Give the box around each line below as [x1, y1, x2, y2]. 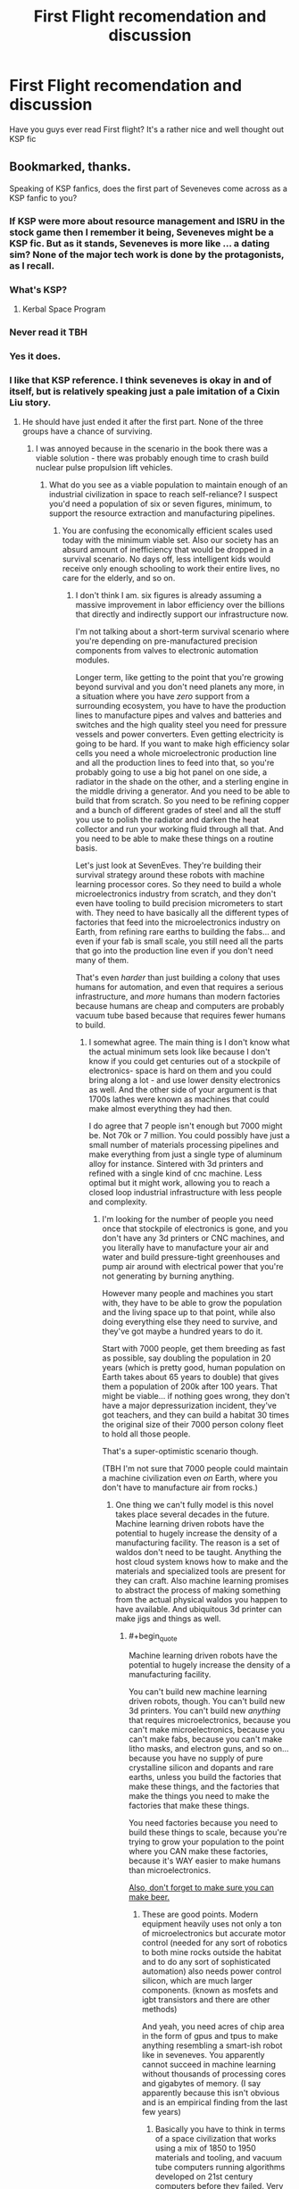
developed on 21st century [154, 2171, 253, 2182]
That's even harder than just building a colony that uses [75, 972, 281, 983]
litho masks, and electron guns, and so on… [129, 1743, 289, 1753]
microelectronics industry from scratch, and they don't [75, 888, 277, 899]
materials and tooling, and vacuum [154, 2152, 283, 2162]
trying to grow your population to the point [129, 1836, 285, 1847]
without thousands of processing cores [141, 2068, 287, 2079]
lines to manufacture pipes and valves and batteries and [75, 710, 283, 720]
